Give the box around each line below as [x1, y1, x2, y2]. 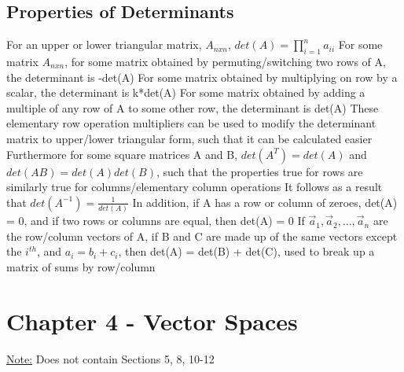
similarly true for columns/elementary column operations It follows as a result [6, 179, 383, 195]
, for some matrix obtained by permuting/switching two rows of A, [64, 53, 386, 69]
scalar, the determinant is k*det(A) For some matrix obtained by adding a [6, 84, 365, 101]
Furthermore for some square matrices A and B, [6, 145, 238, 162]
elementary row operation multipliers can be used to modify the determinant [6, 115, 376, 131]
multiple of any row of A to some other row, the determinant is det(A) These [6, 99, 379, 116]
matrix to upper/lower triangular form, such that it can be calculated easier [6, 130, 373, 146]
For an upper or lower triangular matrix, [6, 36, 202, 53]
